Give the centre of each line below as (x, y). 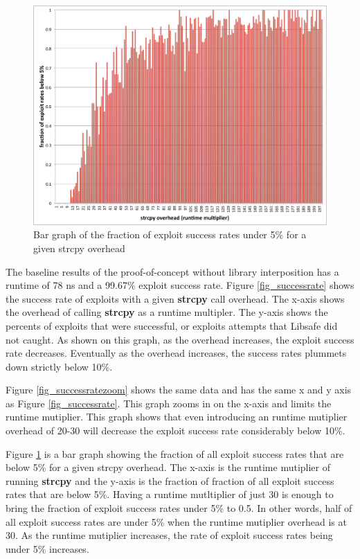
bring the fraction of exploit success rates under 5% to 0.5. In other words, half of (179, 508)
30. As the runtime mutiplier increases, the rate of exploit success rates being (169, 535)
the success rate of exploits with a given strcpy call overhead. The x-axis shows (175, 298)
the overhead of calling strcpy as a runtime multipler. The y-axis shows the (167, 312)
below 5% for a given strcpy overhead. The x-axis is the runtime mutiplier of (168, 467)
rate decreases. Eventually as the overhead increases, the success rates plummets (176, 353)
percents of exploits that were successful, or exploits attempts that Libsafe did (172, 325)
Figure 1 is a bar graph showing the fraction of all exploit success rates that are (175, 453)
